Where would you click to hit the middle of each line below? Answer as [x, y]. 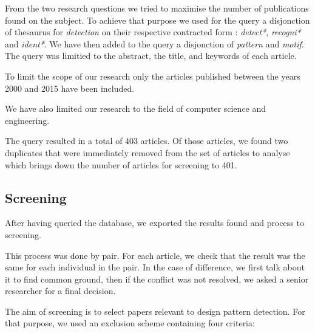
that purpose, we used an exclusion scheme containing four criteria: [130, 323]
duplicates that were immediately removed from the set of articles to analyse [147, 152]
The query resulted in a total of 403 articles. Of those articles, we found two [147, 141]
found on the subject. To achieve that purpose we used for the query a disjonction [157, 20]
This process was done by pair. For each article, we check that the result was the [155, 255]
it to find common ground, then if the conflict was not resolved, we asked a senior [157, 279]
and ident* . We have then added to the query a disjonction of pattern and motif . [154, 43]
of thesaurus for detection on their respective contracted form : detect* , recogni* [153, 32]
